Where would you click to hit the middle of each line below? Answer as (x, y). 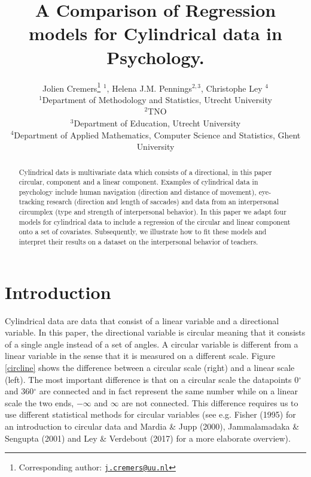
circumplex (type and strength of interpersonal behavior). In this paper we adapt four (153, 212)
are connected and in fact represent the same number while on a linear (169, 391)
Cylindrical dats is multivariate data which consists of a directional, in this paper (145, 172)
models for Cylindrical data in (155, 33)
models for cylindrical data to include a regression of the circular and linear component (155, 221)
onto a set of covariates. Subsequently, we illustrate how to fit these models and (143, 232)
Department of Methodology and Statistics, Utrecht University (157, 99)
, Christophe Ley (232, 88)
